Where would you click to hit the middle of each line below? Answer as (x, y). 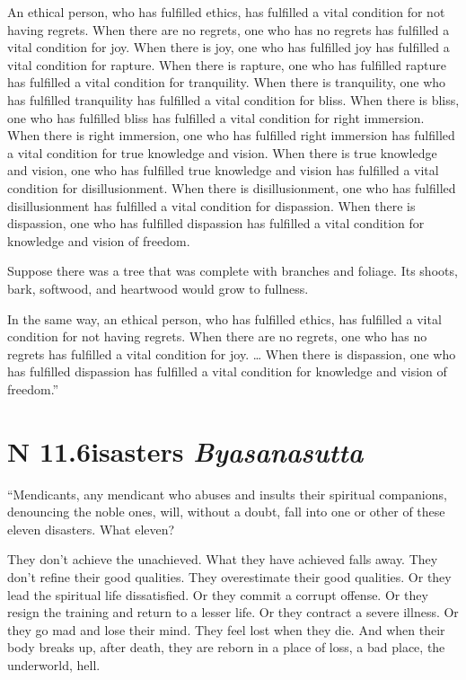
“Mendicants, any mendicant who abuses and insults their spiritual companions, (227, 494)
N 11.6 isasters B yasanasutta (185, 451)
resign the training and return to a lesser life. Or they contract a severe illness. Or (233, 612)
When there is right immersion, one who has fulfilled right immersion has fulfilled (231, 135)
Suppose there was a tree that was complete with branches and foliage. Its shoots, (233, 271)
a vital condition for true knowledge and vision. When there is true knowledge (222, 152)
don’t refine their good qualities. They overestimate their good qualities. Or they (229, 576)
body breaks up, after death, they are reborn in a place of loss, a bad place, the (226, 647)
